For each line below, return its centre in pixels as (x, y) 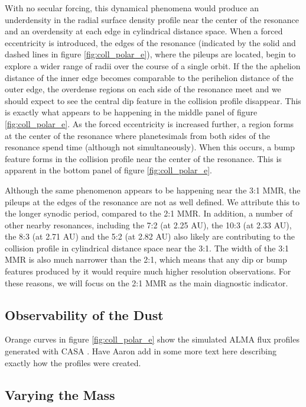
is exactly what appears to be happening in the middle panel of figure (131, 112)
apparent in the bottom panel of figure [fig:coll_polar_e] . (108, 170)
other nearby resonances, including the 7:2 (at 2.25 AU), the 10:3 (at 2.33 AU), (148, 225)
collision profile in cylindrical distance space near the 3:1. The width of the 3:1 (147, 248)
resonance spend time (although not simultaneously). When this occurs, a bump (150, 147)
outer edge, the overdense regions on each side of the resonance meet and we (143, 89)
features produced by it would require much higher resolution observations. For (148, 271)
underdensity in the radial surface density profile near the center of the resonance (152, 19)
